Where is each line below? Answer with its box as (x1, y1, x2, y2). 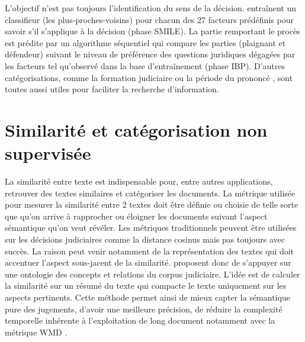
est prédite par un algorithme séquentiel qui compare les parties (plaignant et (5, 36, 286, 49)
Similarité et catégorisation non (5, 117, 268, 141)
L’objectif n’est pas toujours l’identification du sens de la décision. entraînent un (5, 2, 296, 14)
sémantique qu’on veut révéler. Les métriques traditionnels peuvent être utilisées (5, 221, 297, 234)
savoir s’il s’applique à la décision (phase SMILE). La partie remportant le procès (5, 25, 300, 37)
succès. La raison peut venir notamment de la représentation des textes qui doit (5, 244, 294, 257)
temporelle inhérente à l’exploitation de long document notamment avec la (5, 314, 275, 327)
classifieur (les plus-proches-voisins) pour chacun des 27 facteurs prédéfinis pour (5, 13, 294, 25)
